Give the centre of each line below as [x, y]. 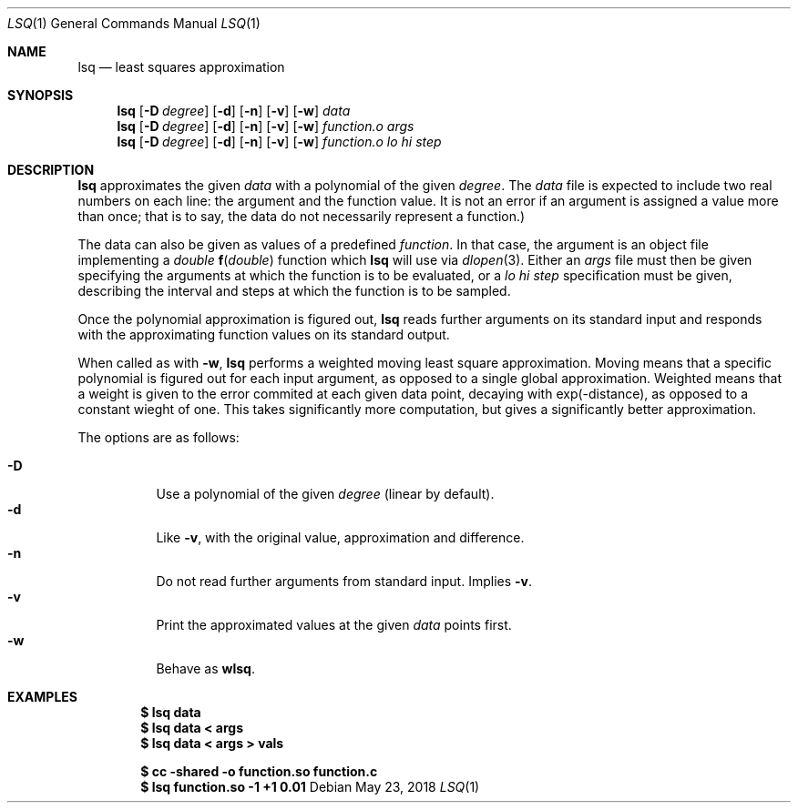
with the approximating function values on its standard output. [264, 334]
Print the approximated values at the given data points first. [334, 625]
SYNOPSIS [41, 95]
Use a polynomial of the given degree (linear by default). [325, 494]
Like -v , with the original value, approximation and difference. [340, 537]
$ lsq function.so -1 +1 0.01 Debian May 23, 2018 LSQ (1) [310, 787]
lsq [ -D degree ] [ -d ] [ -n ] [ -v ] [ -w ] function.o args [266, 126]
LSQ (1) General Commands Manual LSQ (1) [134, 23]
